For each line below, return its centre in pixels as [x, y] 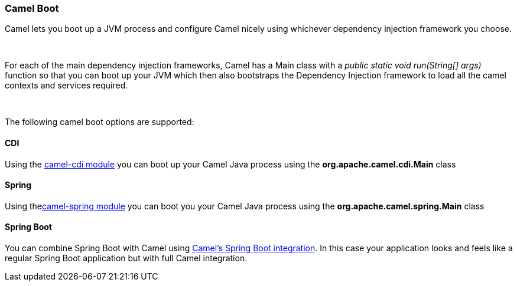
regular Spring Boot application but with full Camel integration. [126, 258]
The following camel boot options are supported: [100, 122]
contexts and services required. [66, 86]
